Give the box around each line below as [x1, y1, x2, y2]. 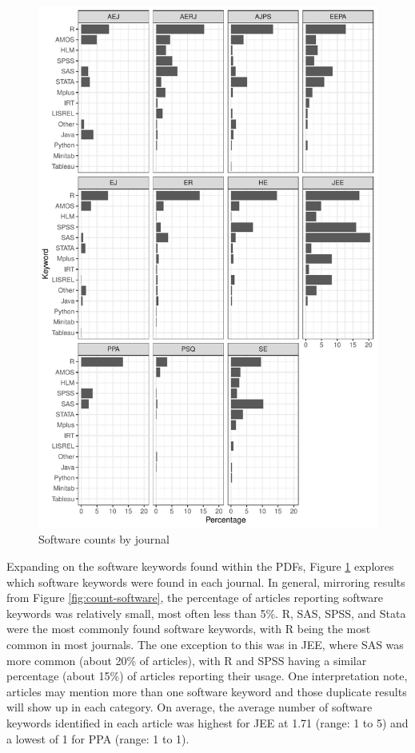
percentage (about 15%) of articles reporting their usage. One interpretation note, [6, 667, 408, 684]
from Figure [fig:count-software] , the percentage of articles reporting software [6, 589, 383, 606]
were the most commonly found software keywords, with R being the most [6, 620, 371, 637]
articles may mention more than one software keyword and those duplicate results [6, 683, 407, 699]
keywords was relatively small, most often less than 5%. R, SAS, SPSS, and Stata [6, 604, 406, 621]
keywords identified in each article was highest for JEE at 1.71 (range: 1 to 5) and [6, 715, 409, 731]
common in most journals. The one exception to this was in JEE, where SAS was [6, 636, 404, 653]
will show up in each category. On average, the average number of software [6, 699, 373, 715]
